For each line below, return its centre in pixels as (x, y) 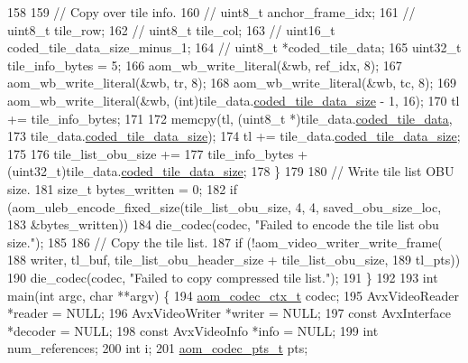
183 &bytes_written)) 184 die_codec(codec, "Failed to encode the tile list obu (223, 224)
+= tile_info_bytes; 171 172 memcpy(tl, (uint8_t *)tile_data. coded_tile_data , (230, 118)
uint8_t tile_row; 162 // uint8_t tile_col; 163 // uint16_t (171, 29)
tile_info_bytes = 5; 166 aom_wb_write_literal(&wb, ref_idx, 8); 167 (205, 65)
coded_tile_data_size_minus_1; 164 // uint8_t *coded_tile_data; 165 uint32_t (234, 47)
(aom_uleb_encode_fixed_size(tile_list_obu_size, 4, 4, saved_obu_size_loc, (225, 206)
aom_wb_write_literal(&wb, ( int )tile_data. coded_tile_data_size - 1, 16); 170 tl (234, 100)
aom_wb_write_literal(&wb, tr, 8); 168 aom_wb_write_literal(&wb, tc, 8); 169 (232, 83)
